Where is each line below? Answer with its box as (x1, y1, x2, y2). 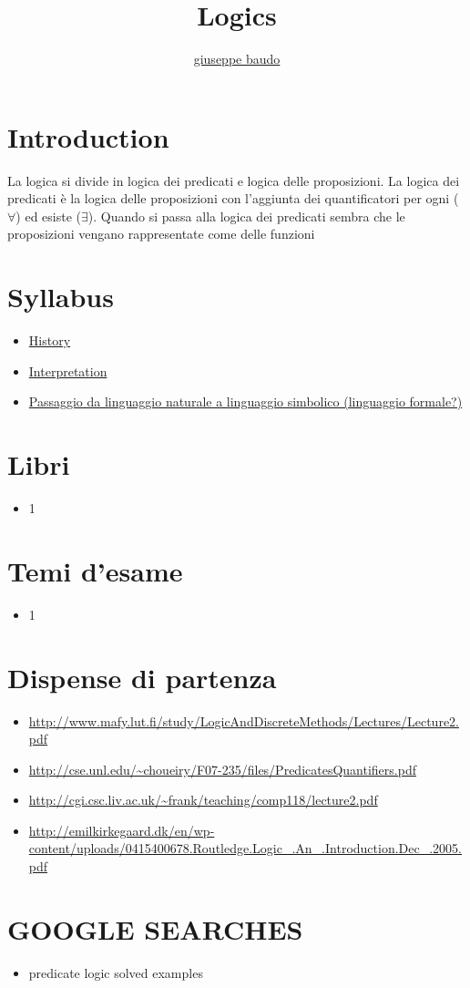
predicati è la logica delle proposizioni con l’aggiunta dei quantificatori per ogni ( (7, 189, 459, 208)
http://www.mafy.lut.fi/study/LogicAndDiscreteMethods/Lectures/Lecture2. (28, 711, 459, 730)
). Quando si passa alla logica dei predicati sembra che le (87, 206, 405, 225)
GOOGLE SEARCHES (7, 910, 303, 947)
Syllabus (7, 278, 114, 315)
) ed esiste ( (15, 206, 82, 225)
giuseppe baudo (193, 49, 281, 68)
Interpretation (28, 361, 107, 380)
